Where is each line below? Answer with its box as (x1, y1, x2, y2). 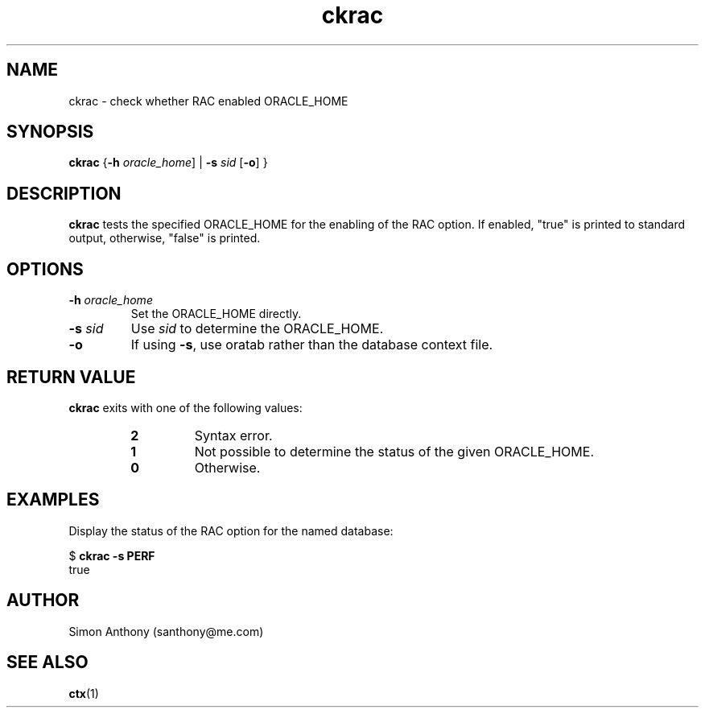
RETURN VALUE (6, 366, 136, 387)
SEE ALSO (6, 652, 89, 673)
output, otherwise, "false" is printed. (68, 231, 261, 246)
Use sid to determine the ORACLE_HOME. (130, 320, 384, 337)
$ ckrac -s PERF (68, 548, 155, 563)
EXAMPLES (6, 489, 100, 510)
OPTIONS (6, 258, 84, 279)
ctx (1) (68, 686, 99, 700)
